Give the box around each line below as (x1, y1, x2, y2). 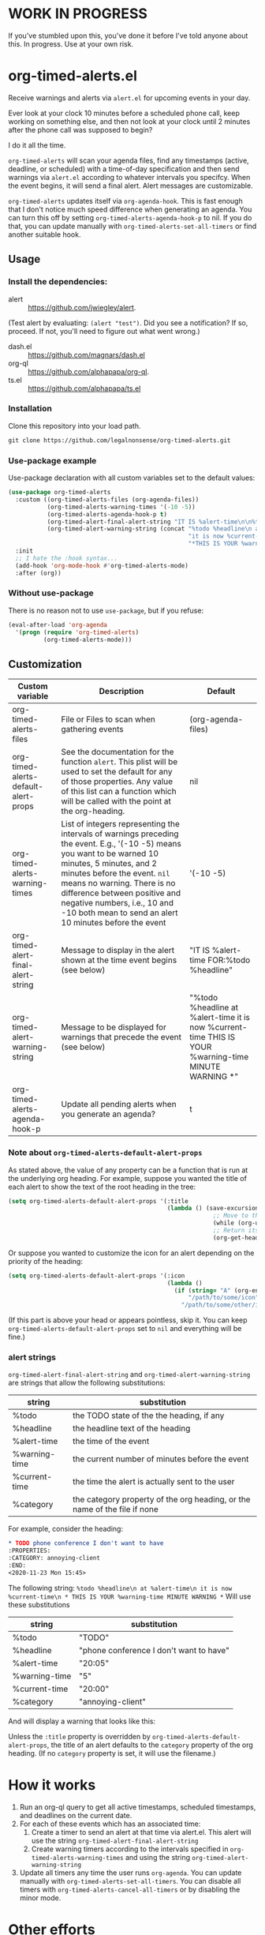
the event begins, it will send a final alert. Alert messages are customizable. (8, 181, 254, 190)
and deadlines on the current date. (19, 1810, 132, 1820)
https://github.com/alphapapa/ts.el (28, 384, 141, 393)
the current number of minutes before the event (72, 1453, 249, 1464)
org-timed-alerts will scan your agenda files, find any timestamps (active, (8, 156, 250, 165)
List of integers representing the (61, 819, 180, 830)
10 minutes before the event (61, 917, 166, 928)
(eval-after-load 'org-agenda (8, 621, 108, 628)
